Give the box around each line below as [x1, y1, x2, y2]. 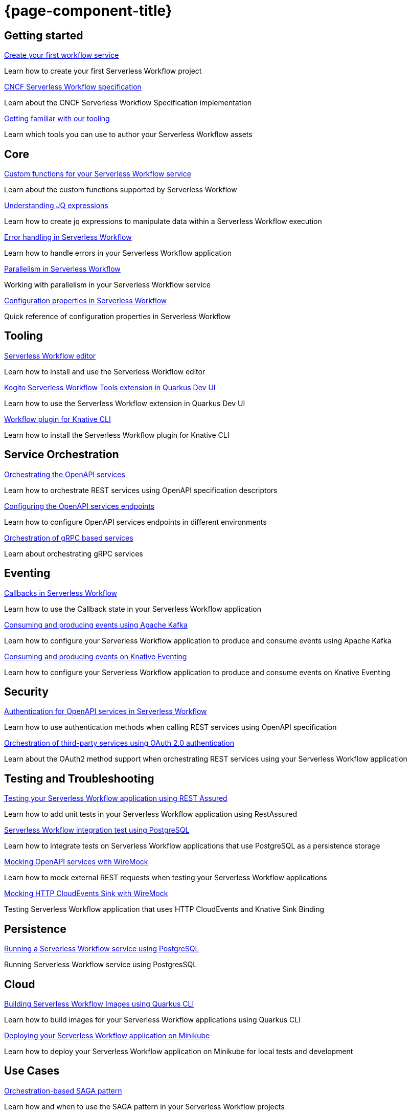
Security [4, 685, 49, 698]
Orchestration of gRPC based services [4, 533, 133, 542]
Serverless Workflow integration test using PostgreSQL [4, 826, 190, 835]
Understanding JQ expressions [4, 201, 108, 210]
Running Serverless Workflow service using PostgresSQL [4, 960, 197, 969]
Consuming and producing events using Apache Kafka [4, 620, 188, 629]
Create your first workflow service [4, 51, 119, 60]
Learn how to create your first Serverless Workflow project [4, 66, 202, 76]
